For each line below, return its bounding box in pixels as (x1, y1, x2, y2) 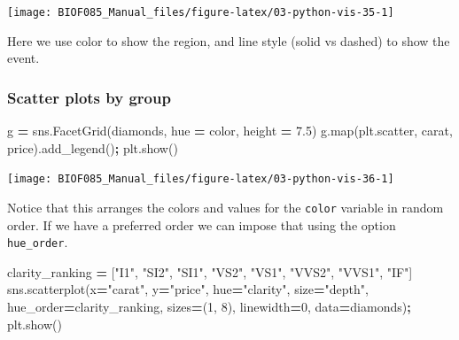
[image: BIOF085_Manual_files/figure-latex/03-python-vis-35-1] (7, 6, 394, 19)
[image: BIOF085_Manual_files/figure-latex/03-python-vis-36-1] (7, 173, 394, 186)
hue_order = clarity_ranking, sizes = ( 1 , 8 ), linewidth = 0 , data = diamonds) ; (7, 297, 411, 315)
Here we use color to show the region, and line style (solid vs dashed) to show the (7, 31, 450, 50)
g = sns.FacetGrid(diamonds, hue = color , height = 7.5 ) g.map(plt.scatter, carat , (7, 121, 453, 140)
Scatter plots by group (7, 86, 171, 108)
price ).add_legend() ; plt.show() (7, 138, 178, 157)
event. (7, 49, 40, 67)
